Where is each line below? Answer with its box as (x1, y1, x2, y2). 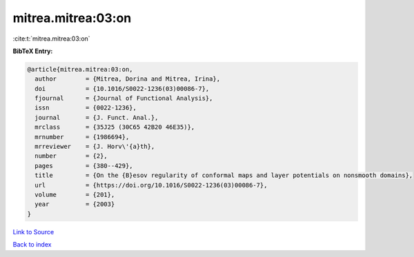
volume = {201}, (34, 191, 115, 198)
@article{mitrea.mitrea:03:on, (27, 65, 134, 73)
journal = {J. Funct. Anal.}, (34, 114, 159, 121)
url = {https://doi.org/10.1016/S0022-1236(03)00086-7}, (34, 181, 268, 189)
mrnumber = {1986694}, (34, 133, 130, 141)
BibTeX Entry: (12, 47, 53, 55)
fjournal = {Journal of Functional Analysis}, (34, 94, 213, 103)
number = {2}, (34, 152, 108, 160)
